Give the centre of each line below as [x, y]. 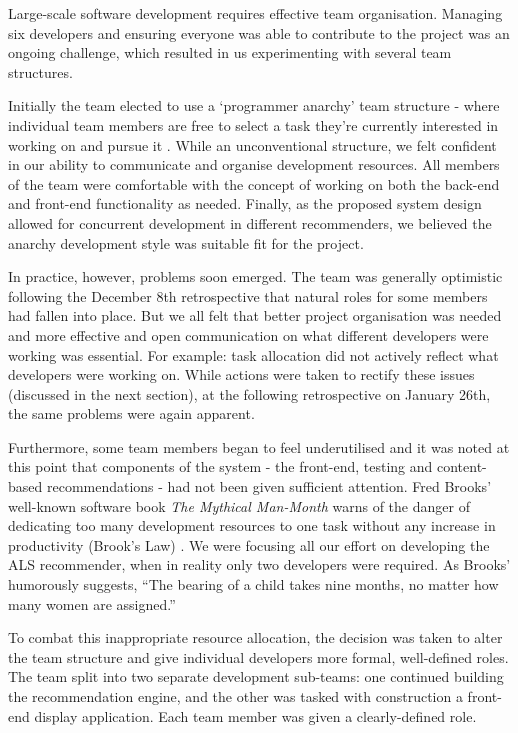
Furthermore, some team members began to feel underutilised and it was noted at [259, 446]
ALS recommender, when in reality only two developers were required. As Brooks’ [259, 564]
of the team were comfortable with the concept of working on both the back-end [254, 183]
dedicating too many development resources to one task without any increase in [252, 525]
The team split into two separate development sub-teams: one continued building [256, 676]
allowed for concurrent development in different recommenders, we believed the [250, 222]
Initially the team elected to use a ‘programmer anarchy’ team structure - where [254, 105]
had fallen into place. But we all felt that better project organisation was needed [255, 315]
